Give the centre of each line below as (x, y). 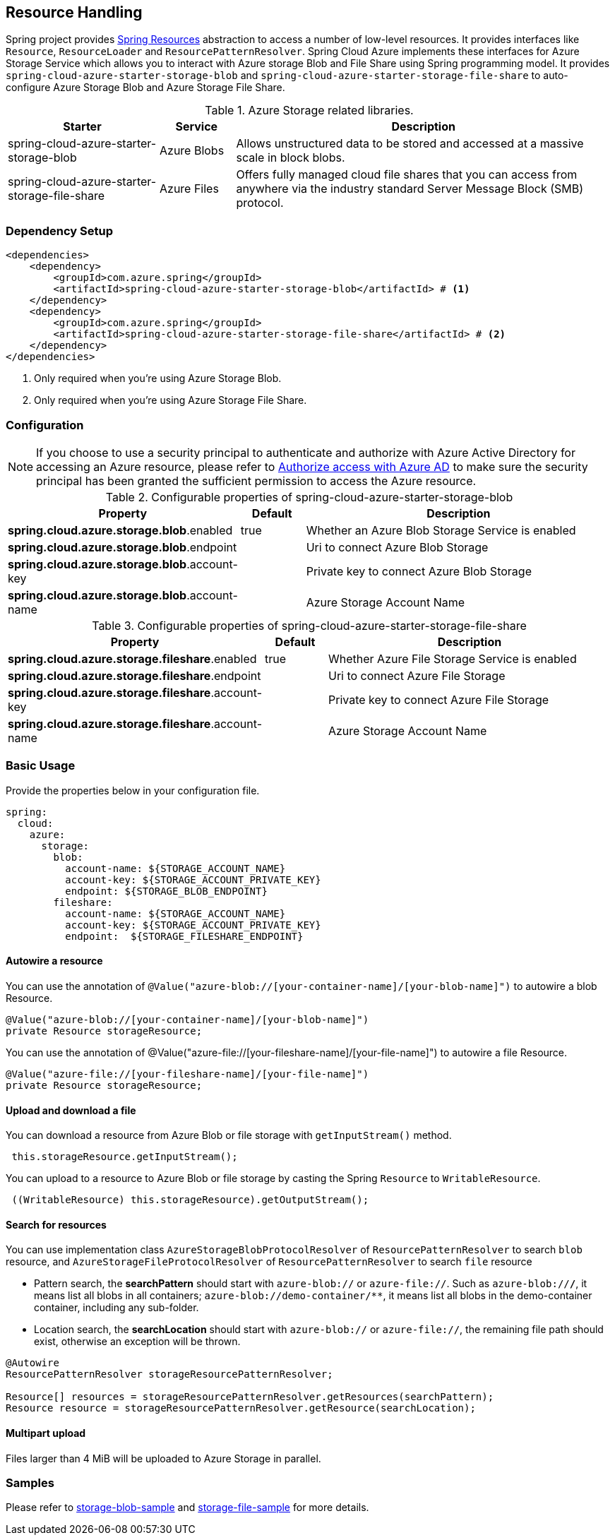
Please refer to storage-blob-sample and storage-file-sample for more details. (187, 1508)
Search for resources (56, 1224)
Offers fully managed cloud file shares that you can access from (407, 175)
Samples (30, 1482)
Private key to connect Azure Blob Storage (419, 571)
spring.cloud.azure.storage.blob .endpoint (123, 547)
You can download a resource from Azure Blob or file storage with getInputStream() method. (229, 1135)
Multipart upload (46, 1433)
